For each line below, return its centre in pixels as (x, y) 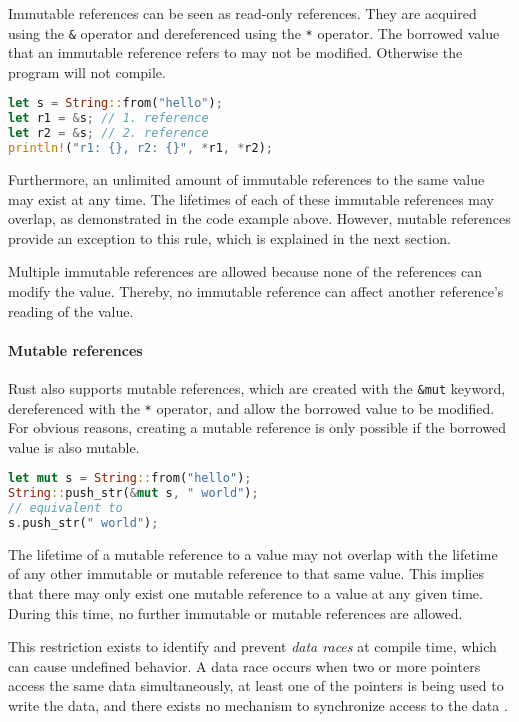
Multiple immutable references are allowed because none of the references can (245, 271)
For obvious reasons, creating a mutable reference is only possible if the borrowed (257, 427)
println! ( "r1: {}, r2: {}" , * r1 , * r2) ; (141, 148)
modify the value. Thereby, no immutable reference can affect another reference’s (256, 290)
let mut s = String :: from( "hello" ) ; (130, 478)
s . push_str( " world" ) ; (83, 523)
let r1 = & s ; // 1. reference (108, 118)
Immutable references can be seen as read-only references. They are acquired (242, 13)
